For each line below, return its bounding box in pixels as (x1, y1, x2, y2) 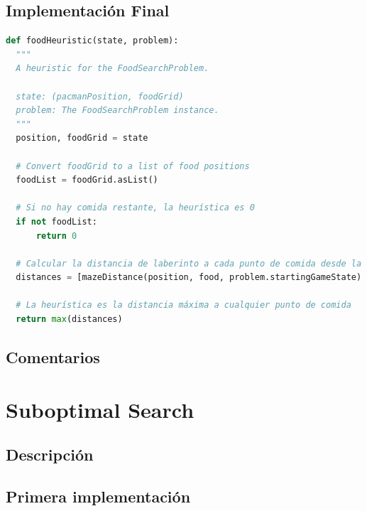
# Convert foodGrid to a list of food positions (16, 161, 250, 171)
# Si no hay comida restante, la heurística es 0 (16, 203, 255, 213)
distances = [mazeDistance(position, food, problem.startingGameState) (16, 272, 362, 283)
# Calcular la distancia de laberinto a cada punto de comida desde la (16, 258, 362, 269)
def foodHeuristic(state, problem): (6, 36, 179, 46)
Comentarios (6, 346, 100, 368)
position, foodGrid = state (16, 133, 148, 144)
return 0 (35, 230, 77, 241)
